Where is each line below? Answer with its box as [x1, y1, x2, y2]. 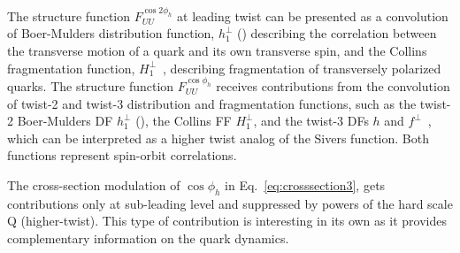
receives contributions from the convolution [216, 76, 450, 95]
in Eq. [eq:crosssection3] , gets [225, 175, 386, 194]
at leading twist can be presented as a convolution [177, 6, 448, 25]
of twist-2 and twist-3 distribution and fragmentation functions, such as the [7, 94, 417, 112]
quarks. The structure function [7, 76, 174, 95]
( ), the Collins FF [135, 111, 232, 130]
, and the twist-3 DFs [253, 111, 369, 130]
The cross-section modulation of [7, 175, 180, 194]
